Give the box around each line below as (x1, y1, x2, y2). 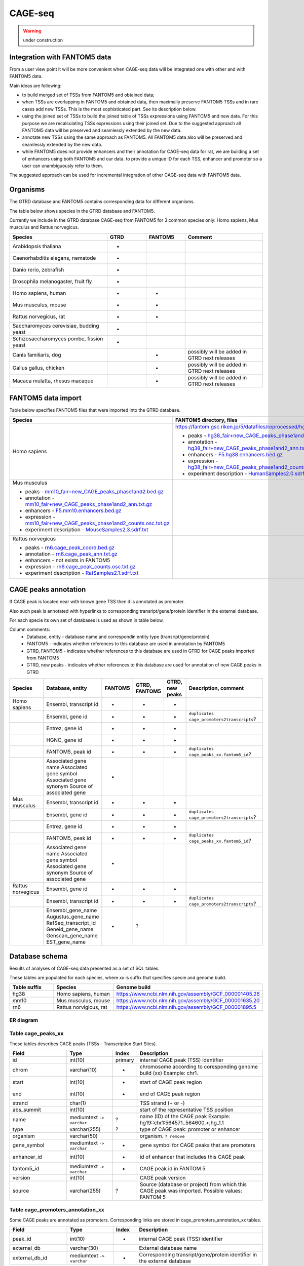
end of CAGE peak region (139, 1090, 200, 1097)
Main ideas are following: (9, 83, 62, 89)
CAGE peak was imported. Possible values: (139, 1188, 243, 1195)
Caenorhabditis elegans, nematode (12, 254, 96, 261)
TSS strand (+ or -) (139, 1099, 185, 1106)
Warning (23, 28, 42, 34)
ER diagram (9, 1016, 39, 1023)
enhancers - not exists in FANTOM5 (25, 557, 110, 564)
